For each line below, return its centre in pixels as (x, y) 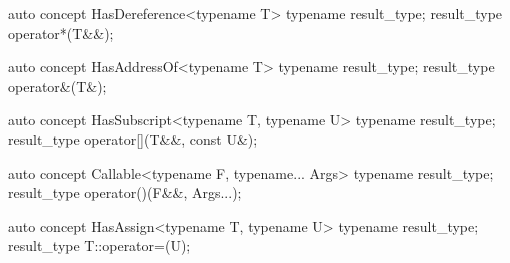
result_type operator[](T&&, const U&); (133, 138)
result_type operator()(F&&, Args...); (125, 192)
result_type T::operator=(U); (99, 245)
